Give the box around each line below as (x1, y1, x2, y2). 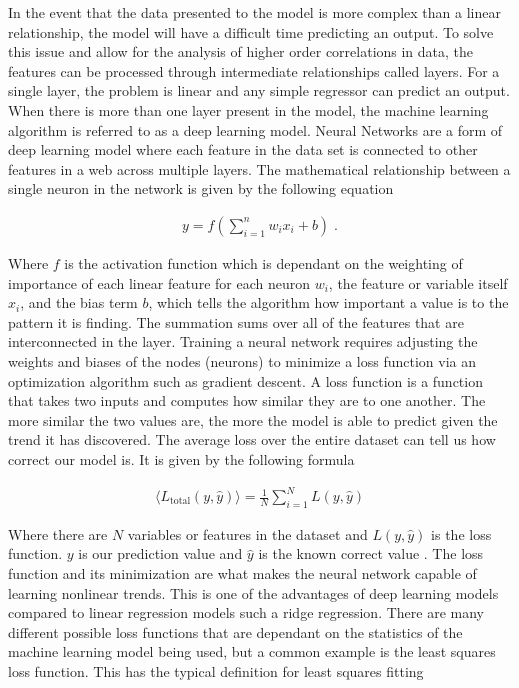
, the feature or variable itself (328, 272, 508, 293)
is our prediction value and (78, 543, 243, 564)
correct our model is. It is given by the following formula (8, 448, 355, 469)
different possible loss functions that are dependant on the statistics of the (8, 621, 463, 642)
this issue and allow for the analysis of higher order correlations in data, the (8, 41, 474, 62)
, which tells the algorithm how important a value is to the (148, 292, 509, 313)
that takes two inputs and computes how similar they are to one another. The (8, 390, 486, 411)
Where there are (8, 523, 108, 544)
